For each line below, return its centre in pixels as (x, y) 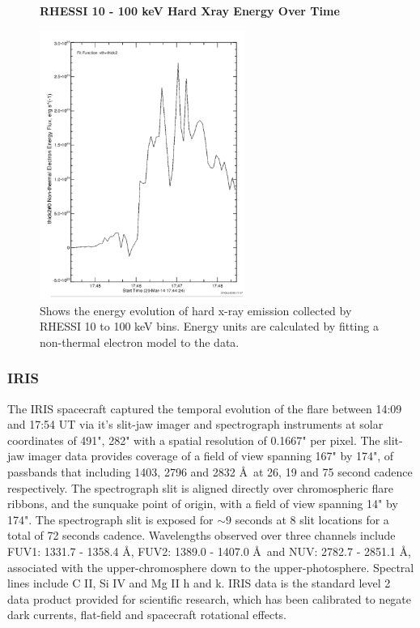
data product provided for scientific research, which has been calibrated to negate (210, 598)
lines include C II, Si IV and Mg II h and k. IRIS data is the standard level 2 (199, 583)
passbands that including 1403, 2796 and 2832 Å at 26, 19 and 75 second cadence (210, 471)
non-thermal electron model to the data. (140, 342)
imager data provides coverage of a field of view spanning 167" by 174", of (211, 456)
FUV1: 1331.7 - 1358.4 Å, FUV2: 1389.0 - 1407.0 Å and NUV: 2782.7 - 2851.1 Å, (209, 551)
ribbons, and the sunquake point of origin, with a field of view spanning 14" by (203, 504)
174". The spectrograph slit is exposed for (110, 519)
